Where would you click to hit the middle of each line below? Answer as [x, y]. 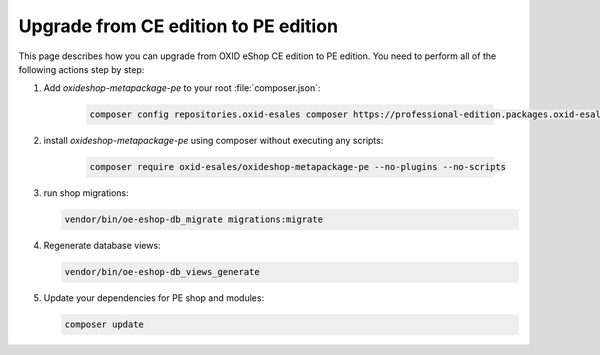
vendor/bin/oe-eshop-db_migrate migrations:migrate [194, 219]
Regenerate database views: [102, 246]
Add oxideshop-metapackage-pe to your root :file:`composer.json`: [182, 88]
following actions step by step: [81, 69]
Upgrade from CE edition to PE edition [178, 26]
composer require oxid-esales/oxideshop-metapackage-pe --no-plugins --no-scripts [298, 167]
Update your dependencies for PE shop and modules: [154, 298]
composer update [104, 324]
